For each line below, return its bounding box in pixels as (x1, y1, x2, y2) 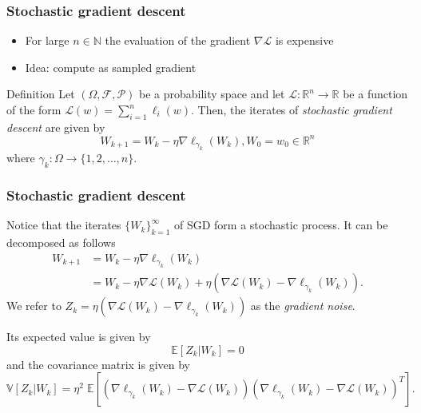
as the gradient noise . (250, 297, 355, 314)
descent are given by (6, 118, 105, 135)
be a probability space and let (139, 85, 285, 102)
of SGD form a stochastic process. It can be (173, 216, 388, 233)
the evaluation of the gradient (105, 32, 251, 49)
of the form (6, 101, 62, 117)
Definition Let (6, 85, 75, 102)
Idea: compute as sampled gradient (25, 58, 197, 75)
